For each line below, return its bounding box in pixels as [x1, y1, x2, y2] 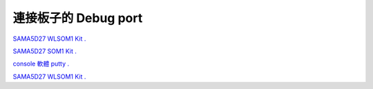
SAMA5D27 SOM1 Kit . [12, 47, 77, 55]
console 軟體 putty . [12, 59, 69, 68]
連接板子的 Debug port [12, 10, 143, 26]
